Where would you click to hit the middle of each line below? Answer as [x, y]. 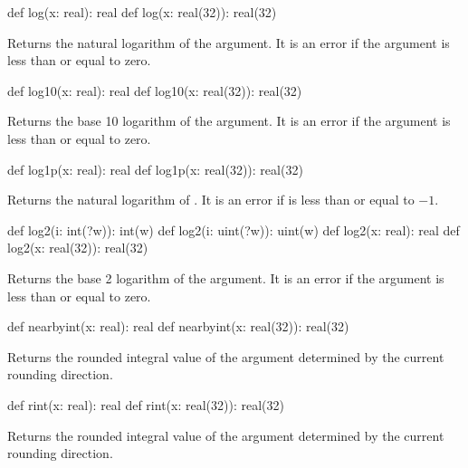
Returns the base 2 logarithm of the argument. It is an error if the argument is [226, 277]
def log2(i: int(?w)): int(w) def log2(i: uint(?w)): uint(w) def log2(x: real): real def [234, 229]
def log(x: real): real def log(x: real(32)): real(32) [142, 12]
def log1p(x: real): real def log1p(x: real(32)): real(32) [155, 169]
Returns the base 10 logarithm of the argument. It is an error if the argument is [229, 121]
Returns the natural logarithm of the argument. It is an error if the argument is [229, 42]
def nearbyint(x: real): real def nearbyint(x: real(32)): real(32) [178, 326]
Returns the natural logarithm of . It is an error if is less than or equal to [211, 200]
